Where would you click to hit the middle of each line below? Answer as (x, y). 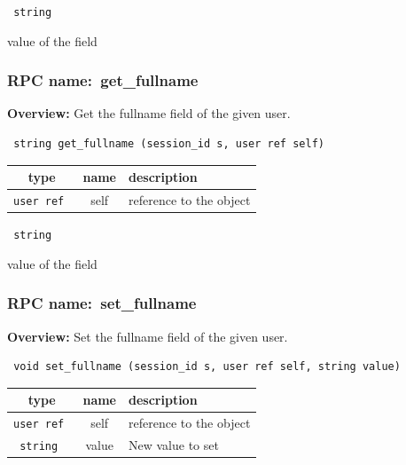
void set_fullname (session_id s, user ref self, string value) (207, 367)
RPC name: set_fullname (102, 303)
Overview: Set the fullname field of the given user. (148, 336)
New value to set (174, 445)
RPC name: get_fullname (103, 80)
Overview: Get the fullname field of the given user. (149, 113)
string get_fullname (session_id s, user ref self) (169, 144)
